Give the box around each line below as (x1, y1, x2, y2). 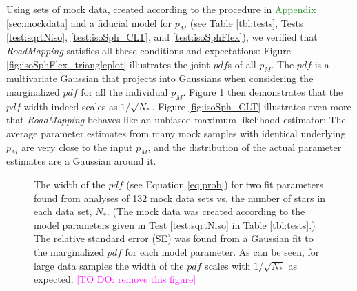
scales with (205, 258, 251, 272)
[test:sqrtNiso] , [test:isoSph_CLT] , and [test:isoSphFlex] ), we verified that (6, 30, 318, 44)
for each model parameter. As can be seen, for (125, 244, 320, 259)
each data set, (34, 204, 92, 219)
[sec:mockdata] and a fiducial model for (6, 15, 172, 30)
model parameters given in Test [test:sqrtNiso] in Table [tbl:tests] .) (34, 217, 316, 232)
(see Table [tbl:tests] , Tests (190, 15, 303, 30)
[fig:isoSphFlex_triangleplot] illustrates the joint (6, 57, 210, 71)
